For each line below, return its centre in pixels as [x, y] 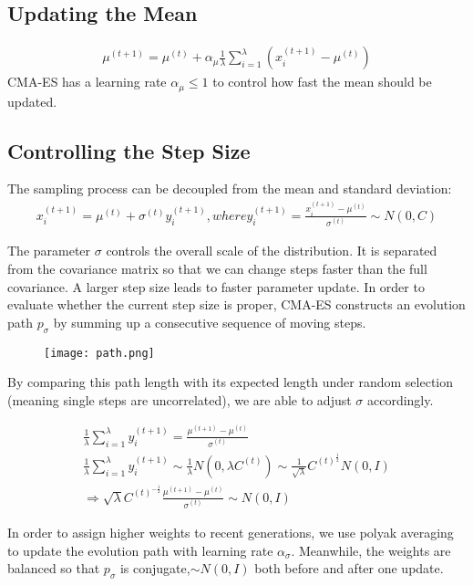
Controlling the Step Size [129, 150]
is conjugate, [155, 568]
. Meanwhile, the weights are [371, 550]
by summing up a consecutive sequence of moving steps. [210, 322]
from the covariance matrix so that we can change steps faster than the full [217, 268]
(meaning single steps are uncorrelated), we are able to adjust [180, 399]
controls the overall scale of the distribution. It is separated [272, 251]
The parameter [49, 251]
